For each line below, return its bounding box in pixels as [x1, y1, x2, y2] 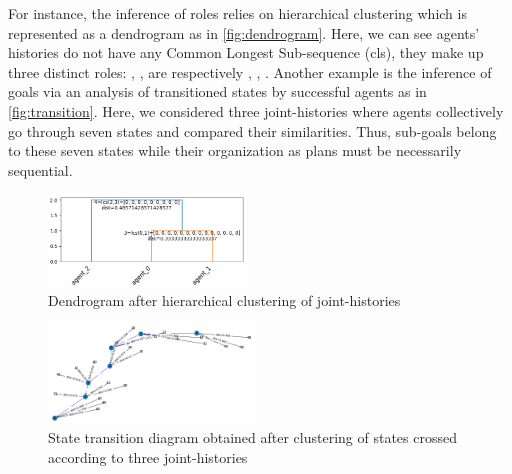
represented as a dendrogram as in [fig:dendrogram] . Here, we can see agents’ [8, 22, 480, 43]
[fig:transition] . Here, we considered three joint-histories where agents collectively [8, 100, 504, 121]
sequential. [8, 159, 73, 180]
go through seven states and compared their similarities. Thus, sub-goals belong [8, 120, 497, 141]
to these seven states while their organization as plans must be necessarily [8, 140, 462, 161]
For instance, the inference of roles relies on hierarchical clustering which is [8, 3, 467, 23]
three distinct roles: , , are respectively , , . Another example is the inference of [8, 61, 492, 82]
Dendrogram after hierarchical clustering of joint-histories [48, 289, 401, 310]
